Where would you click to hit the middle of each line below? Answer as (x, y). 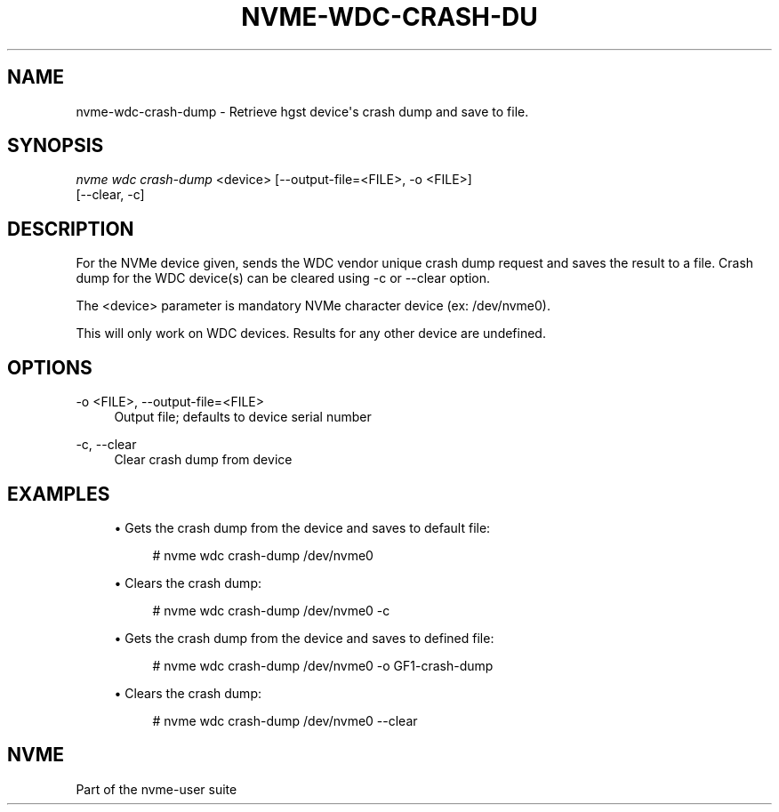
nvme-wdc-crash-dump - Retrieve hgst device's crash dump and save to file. (302, 111)
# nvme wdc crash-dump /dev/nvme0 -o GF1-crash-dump (323, 665)
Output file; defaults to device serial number (243, 417)
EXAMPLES (59, 494)
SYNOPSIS (56, 146)
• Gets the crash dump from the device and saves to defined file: (304, 638)
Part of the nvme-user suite (157, 789)
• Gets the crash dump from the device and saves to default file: (302, 527)
